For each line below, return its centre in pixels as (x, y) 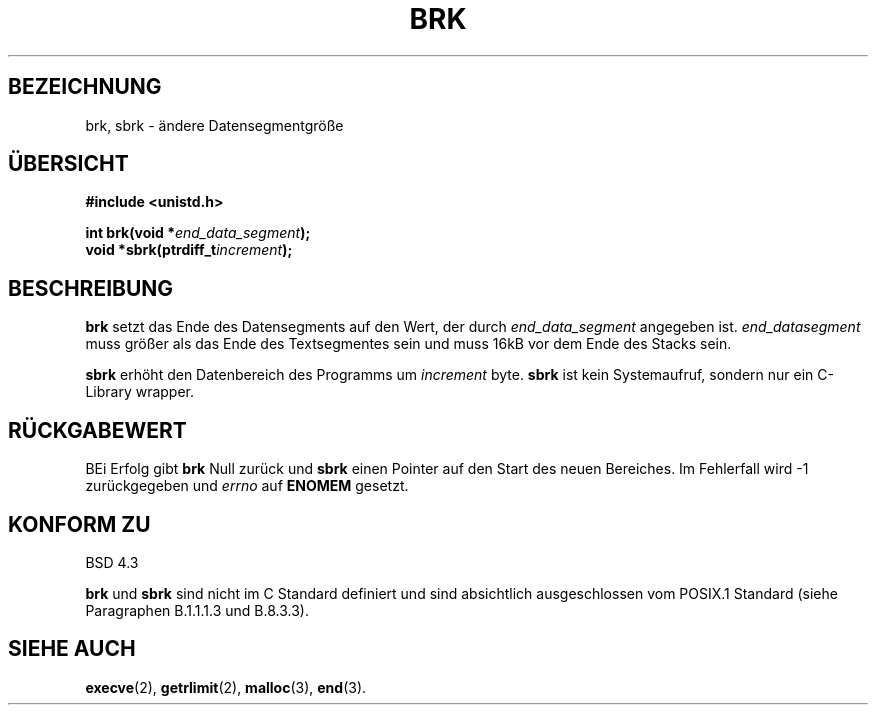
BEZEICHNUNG (85, 87)
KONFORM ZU (79, 524)
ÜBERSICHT (68, 164)
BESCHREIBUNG (91, 288)
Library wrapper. (140, 392)
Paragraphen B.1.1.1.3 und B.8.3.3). (197, 610)
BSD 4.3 (112, 562)
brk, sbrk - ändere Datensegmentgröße (214, 125)
